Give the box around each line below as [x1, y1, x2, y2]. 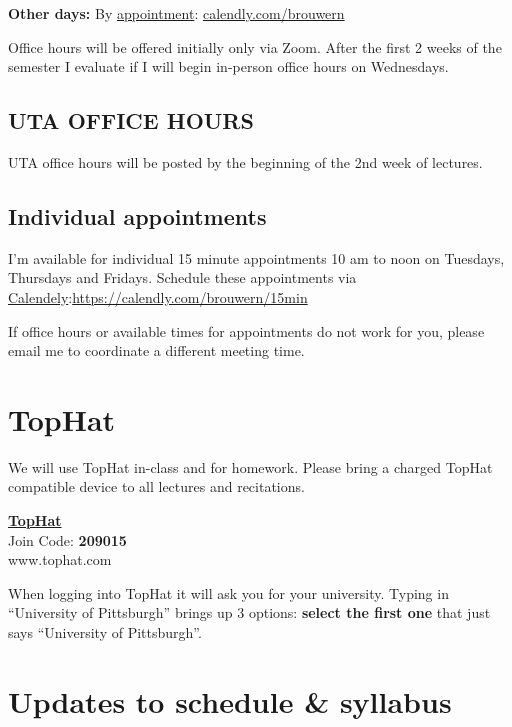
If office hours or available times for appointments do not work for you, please [8, 320, 485, 341]
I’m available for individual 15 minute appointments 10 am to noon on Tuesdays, [8, 247, 505, 268]
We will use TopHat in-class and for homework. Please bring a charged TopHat [8, 456, 493, 477]
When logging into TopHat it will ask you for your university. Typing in [8, 582, 449, 603]
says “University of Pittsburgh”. [8, 622, 202, 643]
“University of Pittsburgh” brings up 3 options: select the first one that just [8, 602, 491, 623]
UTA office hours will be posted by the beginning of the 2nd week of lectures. [8, 151, 483, 172]
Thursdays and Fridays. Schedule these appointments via [8, 267, 357, 288]
